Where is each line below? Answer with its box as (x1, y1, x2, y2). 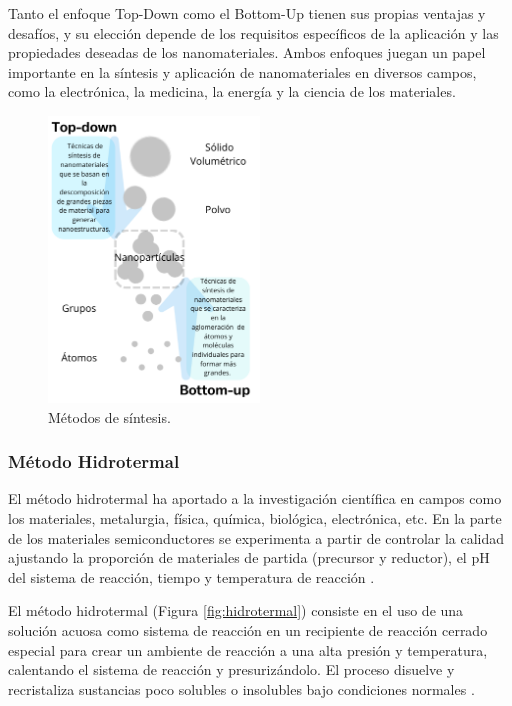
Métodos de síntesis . (48, 406, 171, 427)
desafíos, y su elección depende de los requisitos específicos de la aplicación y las (8, 22, 499, 43)
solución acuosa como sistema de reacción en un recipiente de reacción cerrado (8, 620, 488, 641)
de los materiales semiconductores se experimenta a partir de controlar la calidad (8, 527, 505, 548)
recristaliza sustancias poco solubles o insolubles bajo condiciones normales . (8, 678, 475, 699)
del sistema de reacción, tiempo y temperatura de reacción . (8, 566, 375, 587)
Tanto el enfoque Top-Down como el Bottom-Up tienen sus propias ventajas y (8, 3, 486, 23)
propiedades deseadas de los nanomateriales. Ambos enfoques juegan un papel (8, 42, 486, 63)
